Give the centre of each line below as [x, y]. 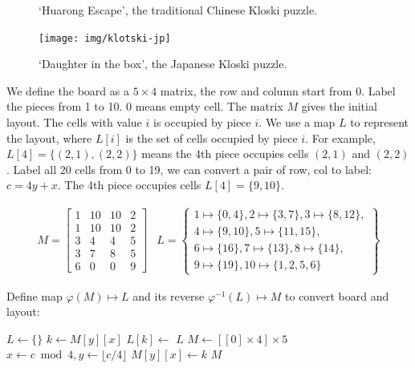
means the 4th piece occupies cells [225, 154]
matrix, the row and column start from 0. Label [278, 90]
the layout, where [49, 137]
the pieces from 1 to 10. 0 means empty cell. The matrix [145, 106]
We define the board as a [68, 90]
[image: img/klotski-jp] [105, 38]
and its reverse [169, 295]
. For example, [340, 137]
